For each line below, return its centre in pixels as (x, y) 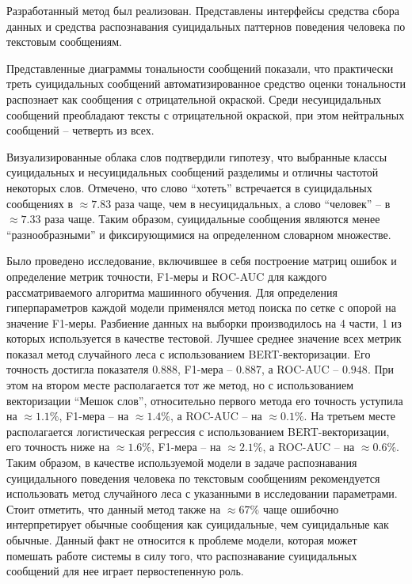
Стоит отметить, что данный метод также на (114, 508)
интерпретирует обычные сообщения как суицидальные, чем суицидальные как (198, 524)
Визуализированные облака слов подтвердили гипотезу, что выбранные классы (197, 156)
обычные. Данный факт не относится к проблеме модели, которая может (182, 540)
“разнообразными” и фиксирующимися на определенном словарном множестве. (199, 234)
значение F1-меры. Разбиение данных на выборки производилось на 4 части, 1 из (204, 322)
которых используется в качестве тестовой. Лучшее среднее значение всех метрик (204, 338)
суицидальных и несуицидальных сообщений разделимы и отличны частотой (193, 172)
